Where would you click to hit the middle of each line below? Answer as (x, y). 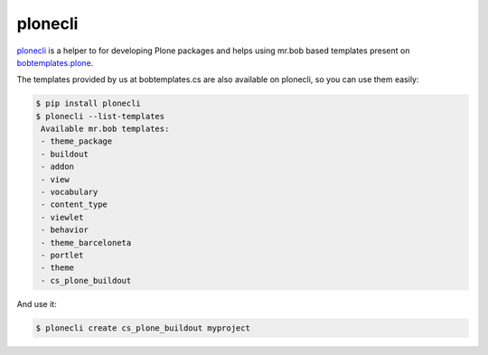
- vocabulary (70, 192)
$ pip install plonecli (89, 103)
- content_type (75, 205)
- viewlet (62, 217)
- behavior (65, 230)
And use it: (37, 304)
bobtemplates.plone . (55, 62)
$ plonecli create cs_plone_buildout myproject (143, 328)
